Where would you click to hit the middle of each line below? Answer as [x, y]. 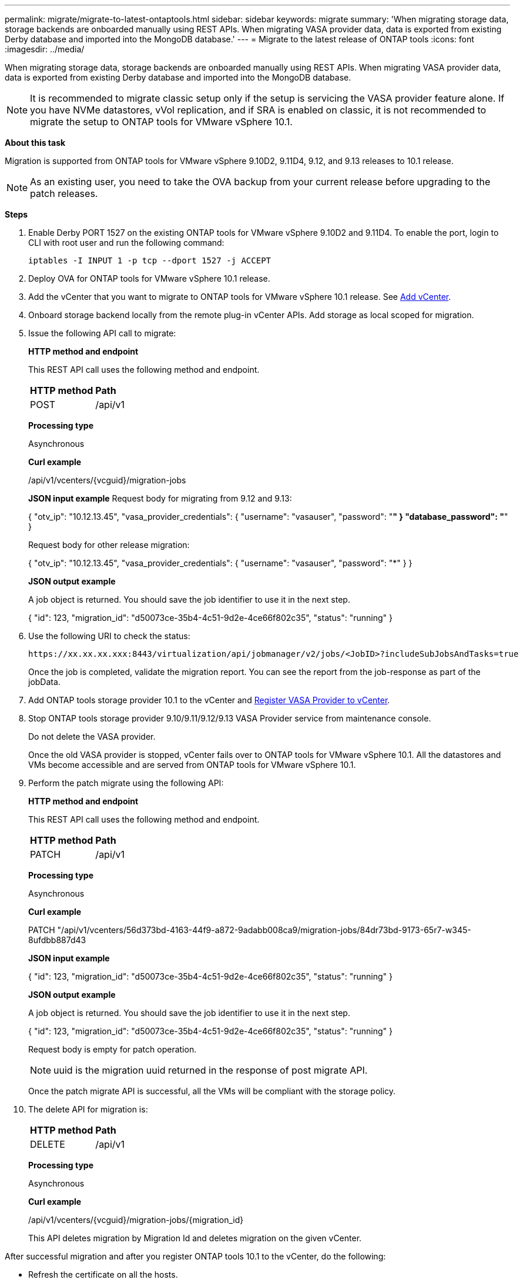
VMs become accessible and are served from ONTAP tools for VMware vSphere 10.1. [192, 765]
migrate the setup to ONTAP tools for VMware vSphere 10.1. [161, 122]
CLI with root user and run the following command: [126, 243]
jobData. [44, 682]
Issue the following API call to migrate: [102, 333]
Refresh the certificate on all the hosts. [103, 1274]
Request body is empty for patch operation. [113, 1049]
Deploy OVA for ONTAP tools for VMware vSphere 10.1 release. [149, 278]
